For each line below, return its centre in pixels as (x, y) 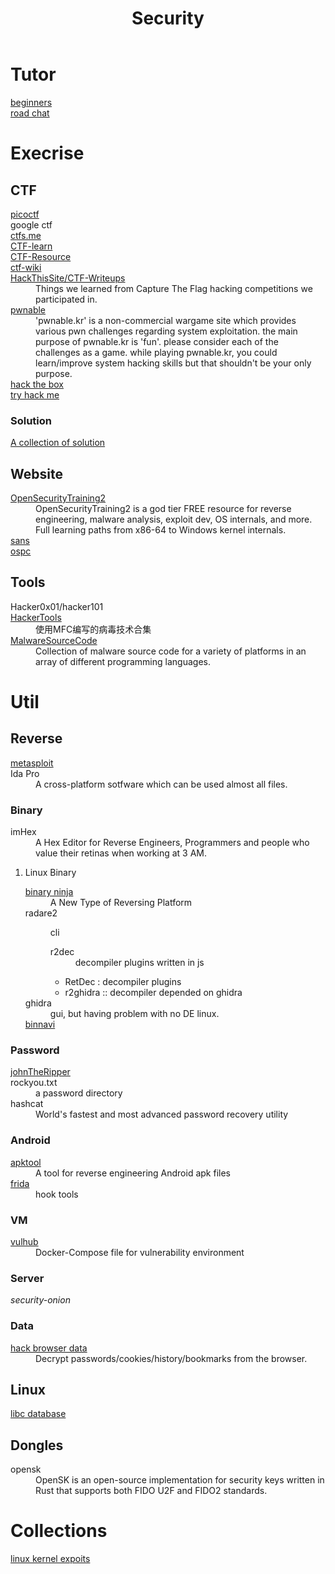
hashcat (27, 1104)
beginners (31, 102)
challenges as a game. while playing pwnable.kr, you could (156, 352)
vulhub (24, 1242)
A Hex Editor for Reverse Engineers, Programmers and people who (172, 843)
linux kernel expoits (50, 1559)
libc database (38, 1414)
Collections (59, 1531)
